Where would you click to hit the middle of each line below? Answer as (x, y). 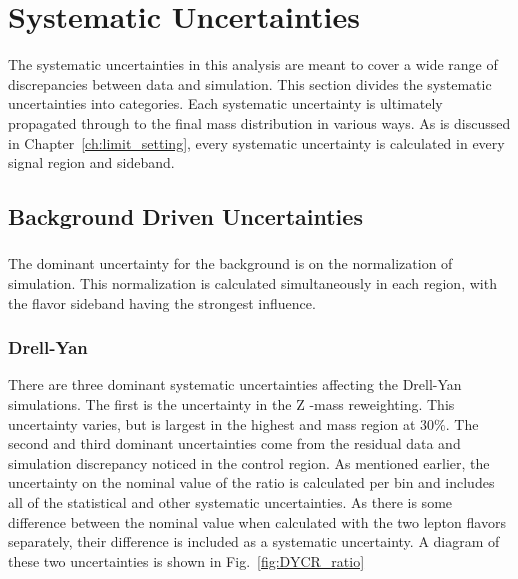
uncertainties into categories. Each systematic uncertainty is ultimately (225, 103)
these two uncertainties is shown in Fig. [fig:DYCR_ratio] (186, 560)
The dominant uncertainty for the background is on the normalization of (230, 263)
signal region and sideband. (91, 162)
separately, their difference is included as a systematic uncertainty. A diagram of (254, 541)
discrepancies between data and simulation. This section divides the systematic (250, 83)
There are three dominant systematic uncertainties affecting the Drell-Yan (235, 384)
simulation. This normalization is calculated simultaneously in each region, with (252, 282)
